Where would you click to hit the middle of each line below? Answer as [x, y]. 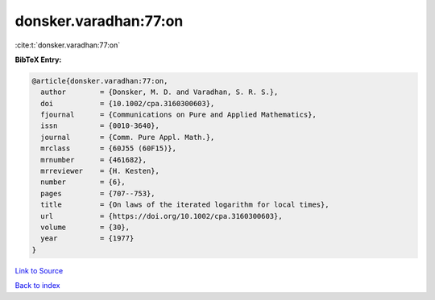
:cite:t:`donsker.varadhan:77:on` [68, 45]
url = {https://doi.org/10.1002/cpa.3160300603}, [162, 216]
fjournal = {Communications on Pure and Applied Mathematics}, [179, 115]
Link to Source [39, 270]
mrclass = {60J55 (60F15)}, [109, 148]
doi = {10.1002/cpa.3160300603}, [128, 103]
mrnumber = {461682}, [94, 160]
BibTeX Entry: [38, 60]
